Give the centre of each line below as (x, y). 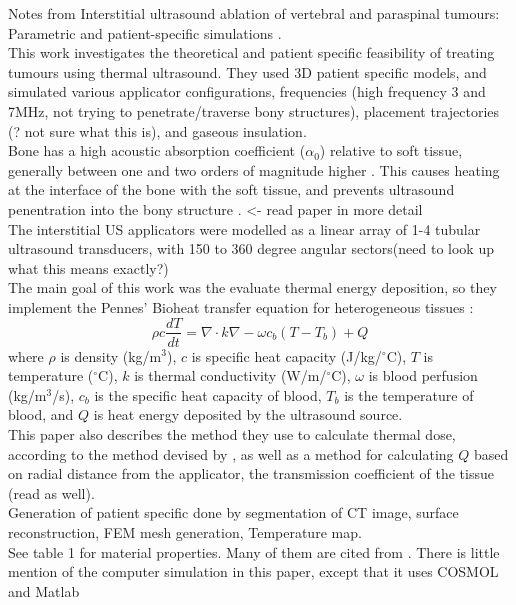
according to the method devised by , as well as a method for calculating (231, 453)
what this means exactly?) (88, 267)
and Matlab (44, 590)
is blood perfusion (423, 375)
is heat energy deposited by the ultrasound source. (248, 414)
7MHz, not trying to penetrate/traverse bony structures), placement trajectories (254, 110)
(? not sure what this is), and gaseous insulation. (157, 130)
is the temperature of (409, 394)
